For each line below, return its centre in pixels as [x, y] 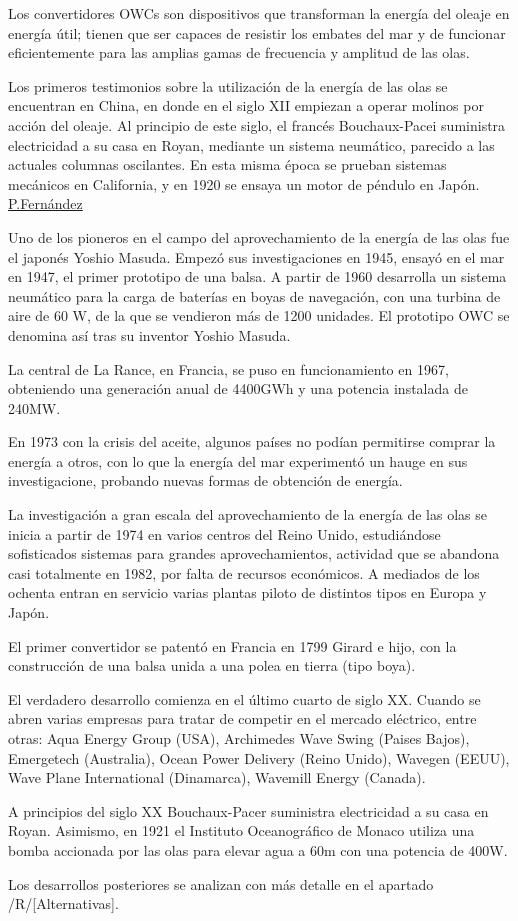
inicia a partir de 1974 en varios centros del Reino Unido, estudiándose [224, 533]
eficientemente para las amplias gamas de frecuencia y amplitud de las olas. [239, 52]
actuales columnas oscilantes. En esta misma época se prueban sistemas [227, 164]
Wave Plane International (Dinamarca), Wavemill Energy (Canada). [217, 777]
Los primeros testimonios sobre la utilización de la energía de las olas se [228, 85]
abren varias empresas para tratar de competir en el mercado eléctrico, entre [242, 718]
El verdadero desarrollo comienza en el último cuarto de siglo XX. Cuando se [244, 698]
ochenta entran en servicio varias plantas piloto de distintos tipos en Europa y [247, 592]
